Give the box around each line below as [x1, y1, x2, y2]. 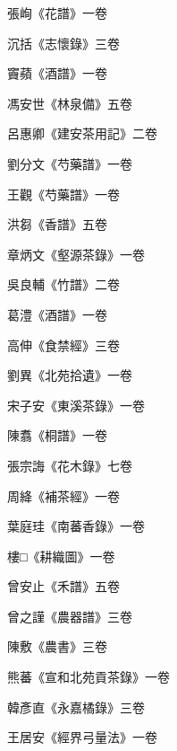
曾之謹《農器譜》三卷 [7, 606, 132, 625]
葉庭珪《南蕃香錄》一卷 [7, 517, 145, 535]
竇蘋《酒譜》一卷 [7, 64, 107, 83]
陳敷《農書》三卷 [7, 637, 107, 656]
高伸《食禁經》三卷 [7, 335, 120, 354]
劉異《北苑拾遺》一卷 [7, 366, 132, 384]
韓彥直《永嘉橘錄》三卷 [7, 697, 145, 716]
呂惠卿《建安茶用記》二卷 [7, 124, 157, 143]
